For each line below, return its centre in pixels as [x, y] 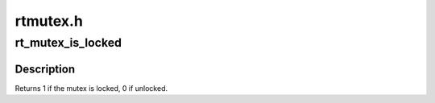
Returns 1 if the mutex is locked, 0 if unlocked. [91, 88]
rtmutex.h [49, 21]
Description [45, 69]
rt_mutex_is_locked [68, 43]
